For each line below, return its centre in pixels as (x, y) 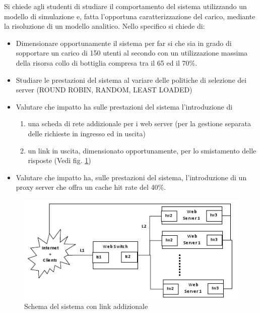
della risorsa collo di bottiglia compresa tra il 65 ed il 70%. (107, 62)
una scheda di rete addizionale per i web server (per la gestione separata (139, 123)
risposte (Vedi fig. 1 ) (59, 160)
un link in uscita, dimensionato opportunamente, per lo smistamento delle (142, 150)
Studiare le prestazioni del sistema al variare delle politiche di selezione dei (131, 80)
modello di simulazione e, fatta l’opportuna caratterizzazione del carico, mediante (130, 16)
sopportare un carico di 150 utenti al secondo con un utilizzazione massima (132, 53)
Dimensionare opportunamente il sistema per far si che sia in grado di (124, 43)
